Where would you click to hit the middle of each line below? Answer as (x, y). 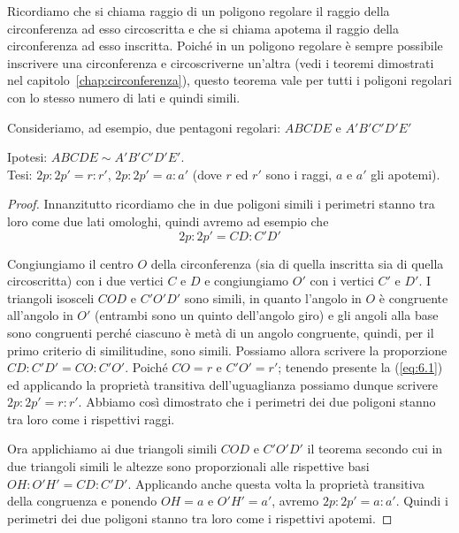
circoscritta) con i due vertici (85, 281)
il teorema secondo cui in (375, 449)
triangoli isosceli (51, 297)
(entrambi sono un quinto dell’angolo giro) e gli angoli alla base (267, 315)
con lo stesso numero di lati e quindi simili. (124, 97)
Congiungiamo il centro (70, 263)
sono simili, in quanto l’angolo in (273, 297)
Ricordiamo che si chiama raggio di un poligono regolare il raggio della (199, 11)
